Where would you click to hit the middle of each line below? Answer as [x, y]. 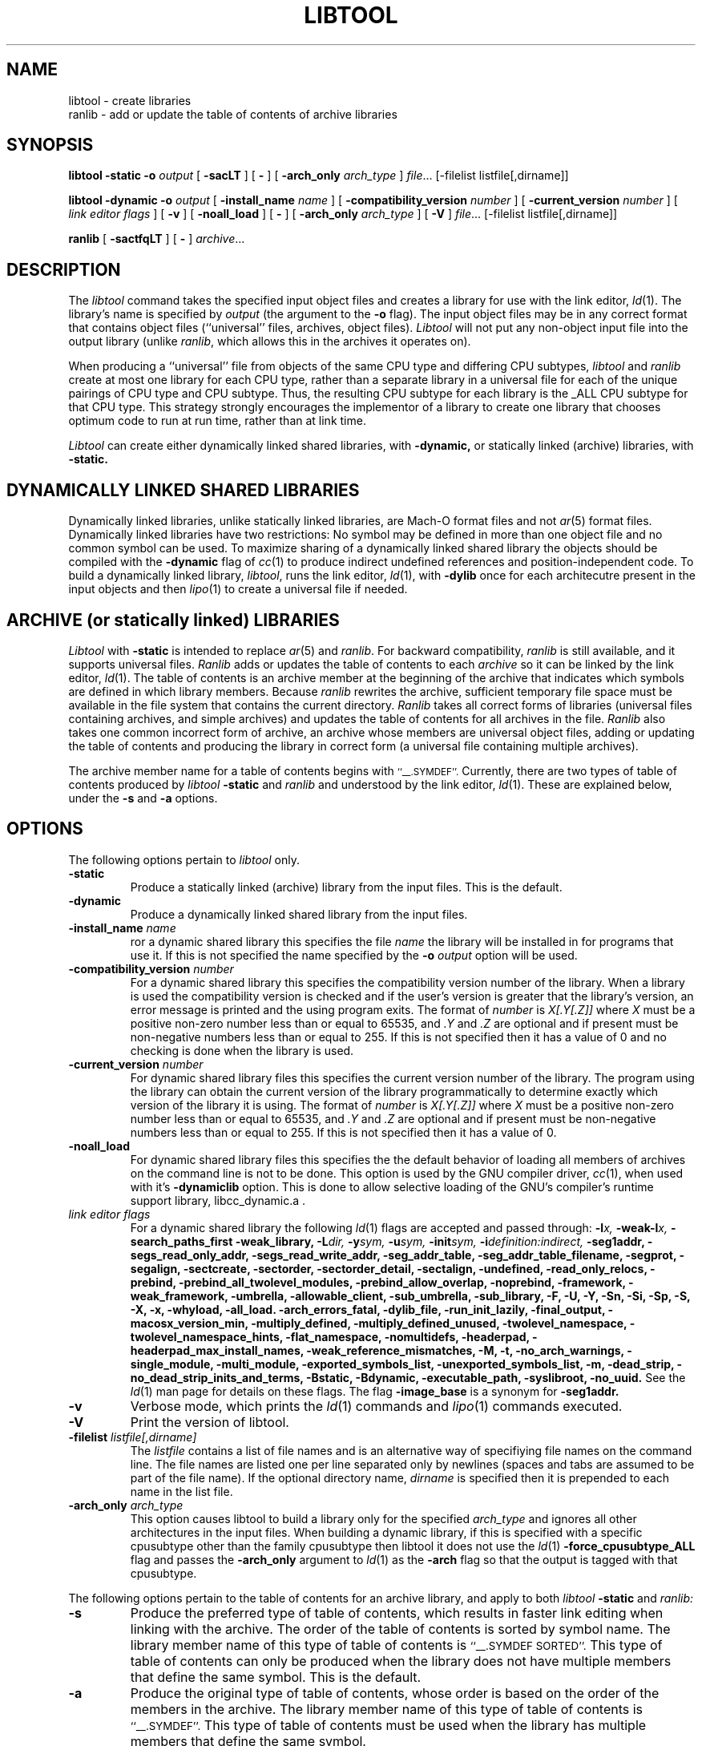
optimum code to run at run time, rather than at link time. [217, 421]
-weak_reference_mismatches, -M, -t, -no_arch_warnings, [465, 1350]
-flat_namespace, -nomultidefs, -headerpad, [407, 1336]
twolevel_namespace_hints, [206, 1336]
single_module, [172, 1364]
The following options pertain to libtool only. [184, 859]
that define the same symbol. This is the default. [276, 1677]
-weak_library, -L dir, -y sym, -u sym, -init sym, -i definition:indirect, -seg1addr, [440, 1241]
